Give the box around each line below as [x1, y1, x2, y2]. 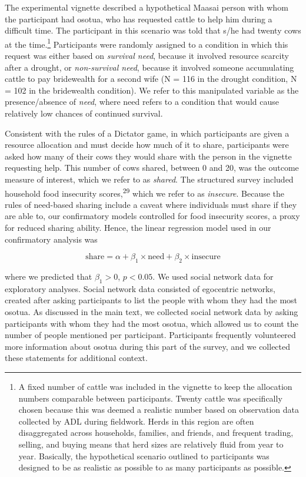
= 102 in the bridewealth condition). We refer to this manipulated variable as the [5, 84, 299, 96]
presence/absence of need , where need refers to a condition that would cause [5, 95, 279, 108]
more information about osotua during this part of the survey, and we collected [5, 340, 291, 352]
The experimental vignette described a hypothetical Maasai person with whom [5, 1, 288, 13]
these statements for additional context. [5, 352, 148, 364]
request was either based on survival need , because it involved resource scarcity [5, 49, 289, 62]
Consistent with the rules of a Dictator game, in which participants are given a [5, 127, 290, 139]
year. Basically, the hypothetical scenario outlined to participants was [18, 449, 270, 462]
